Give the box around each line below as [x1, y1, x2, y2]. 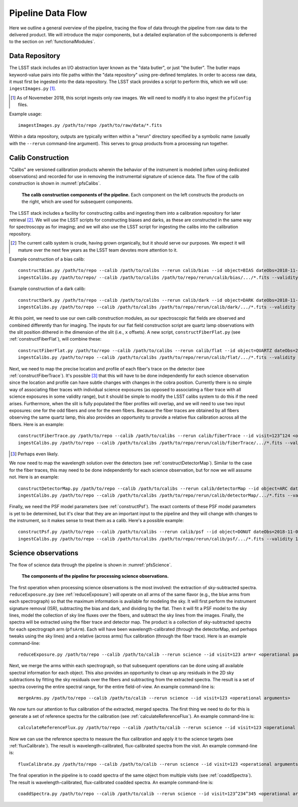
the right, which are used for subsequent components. [21, 199, 134, 205]
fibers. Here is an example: [9, 421, 65, 427]
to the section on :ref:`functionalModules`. [9, 39, 95, 45]
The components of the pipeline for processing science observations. [21, 573, 169, 579]
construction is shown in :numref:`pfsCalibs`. [9, 180, 101, 186]
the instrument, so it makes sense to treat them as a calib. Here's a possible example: [9, 518, 184, 524]
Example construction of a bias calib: [9, 256, 85, 262]
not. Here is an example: [9, 474, 59, 480]
